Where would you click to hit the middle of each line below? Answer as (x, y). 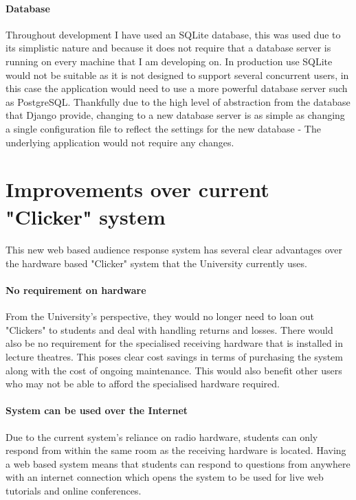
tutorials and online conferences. (74, 491)
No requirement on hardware (76, 290)
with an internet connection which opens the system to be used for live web (165, 477)
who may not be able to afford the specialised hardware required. (143, 384)
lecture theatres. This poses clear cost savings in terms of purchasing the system (174, 357)
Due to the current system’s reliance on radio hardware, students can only (162, 436)
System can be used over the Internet (97, 410)
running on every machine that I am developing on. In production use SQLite (169, 61)
